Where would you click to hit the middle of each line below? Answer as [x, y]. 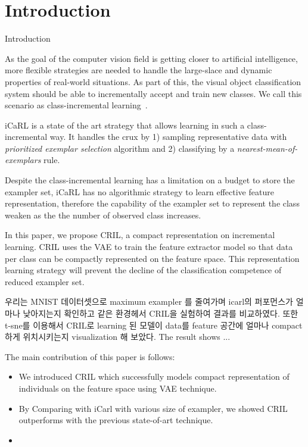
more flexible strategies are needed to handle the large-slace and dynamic [139, 70]
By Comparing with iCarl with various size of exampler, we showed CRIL [153, 408]
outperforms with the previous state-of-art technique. [116, 420]
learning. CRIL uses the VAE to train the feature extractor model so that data [149, 247]
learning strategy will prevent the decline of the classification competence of [143, 270]
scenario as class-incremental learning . [76, 105]
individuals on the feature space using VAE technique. [118, 388]
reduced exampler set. [45, 281]
